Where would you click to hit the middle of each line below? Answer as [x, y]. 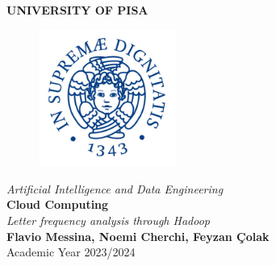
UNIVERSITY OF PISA [77, 10]
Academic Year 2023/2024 [71, 252]
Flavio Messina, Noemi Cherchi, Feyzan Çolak [138, 236]
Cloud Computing [58, 204]
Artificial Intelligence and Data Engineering [115, 188]
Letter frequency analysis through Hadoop [108, 220]
